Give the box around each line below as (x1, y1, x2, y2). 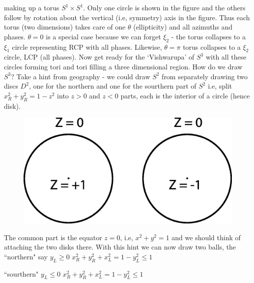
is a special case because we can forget (46, 31, 161, 41)
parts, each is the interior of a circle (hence (120, 90, 250, 100)
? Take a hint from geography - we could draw (11, 71, 150, 81)
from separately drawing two (162, 71, 248, 81)
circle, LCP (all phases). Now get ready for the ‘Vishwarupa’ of (4, 52, 195, 62)
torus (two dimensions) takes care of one (4, 22, 126, 32)
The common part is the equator (4, 232, 102, 242)
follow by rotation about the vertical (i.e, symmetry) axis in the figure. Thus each (4, 12, 250, 22)
